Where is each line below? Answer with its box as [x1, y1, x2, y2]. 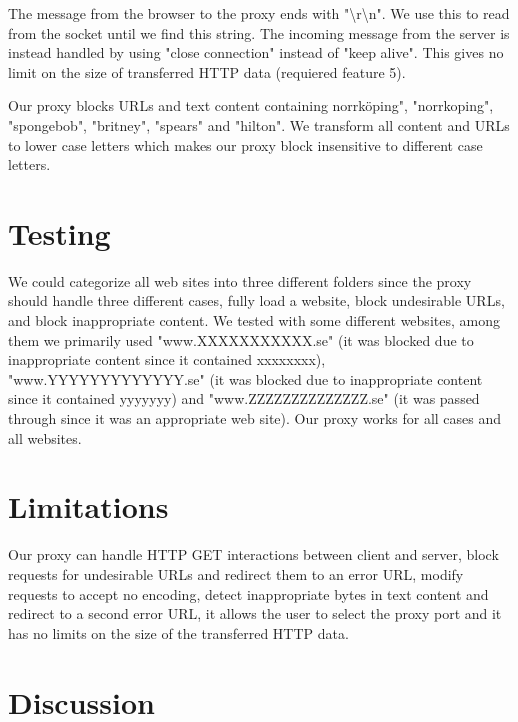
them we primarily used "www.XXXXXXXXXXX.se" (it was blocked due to [8, 329, 474, 350]
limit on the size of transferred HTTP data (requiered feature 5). [8, 61, 406, 82]
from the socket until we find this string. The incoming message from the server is [8, 22, 510, 43]
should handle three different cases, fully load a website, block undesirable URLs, [8, 290, 505, 311]
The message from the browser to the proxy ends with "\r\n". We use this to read [8, 3, 510, 23]
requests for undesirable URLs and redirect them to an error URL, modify [8, 563, 464, 584]
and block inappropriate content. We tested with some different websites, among [8, 310, 500, 331]
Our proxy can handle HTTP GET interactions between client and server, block [8, 544, 499, 565]
